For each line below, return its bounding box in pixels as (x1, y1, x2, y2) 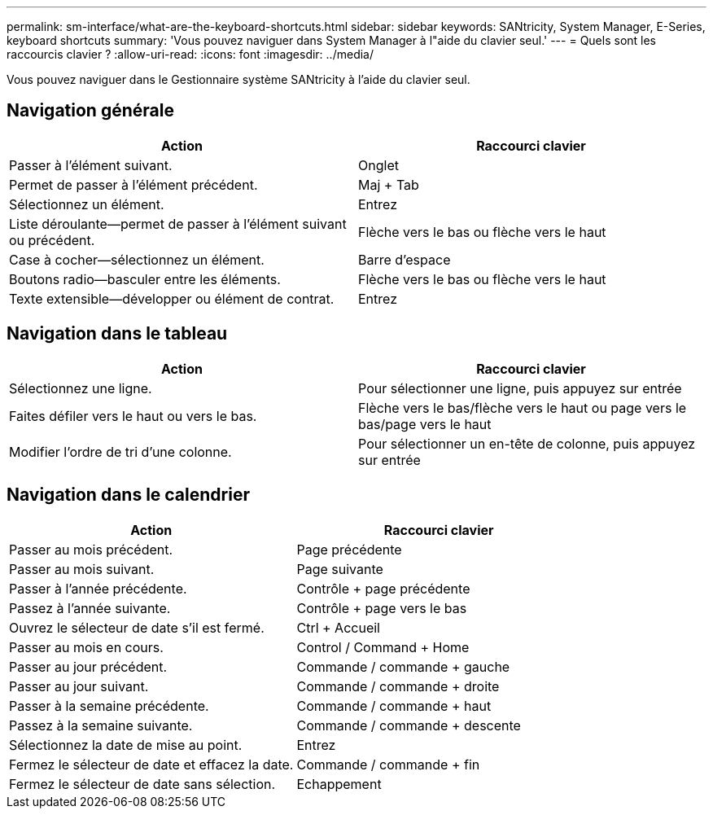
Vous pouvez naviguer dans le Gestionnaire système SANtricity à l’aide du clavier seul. (7, 72, 470, 86)
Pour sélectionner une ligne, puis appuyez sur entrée (358, 379, 682, 397)
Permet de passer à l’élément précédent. (9, 176, 258, 193)
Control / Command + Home (296, 638, 470, 655)
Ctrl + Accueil (296, 619, 380, 636)
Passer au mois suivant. (9, 560, 155, 577)
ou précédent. (9, 231, 95, 248)
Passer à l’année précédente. (9, 580, 187, 597)
